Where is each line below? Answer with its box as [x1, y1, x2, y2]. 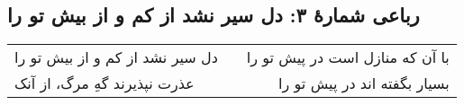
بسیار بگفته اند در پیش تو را [278, 73, 450, 94]
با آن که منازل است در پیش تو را [246, 47, 450, 68]
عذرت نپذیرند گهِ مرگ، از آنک [14, 73, 195, 94]
